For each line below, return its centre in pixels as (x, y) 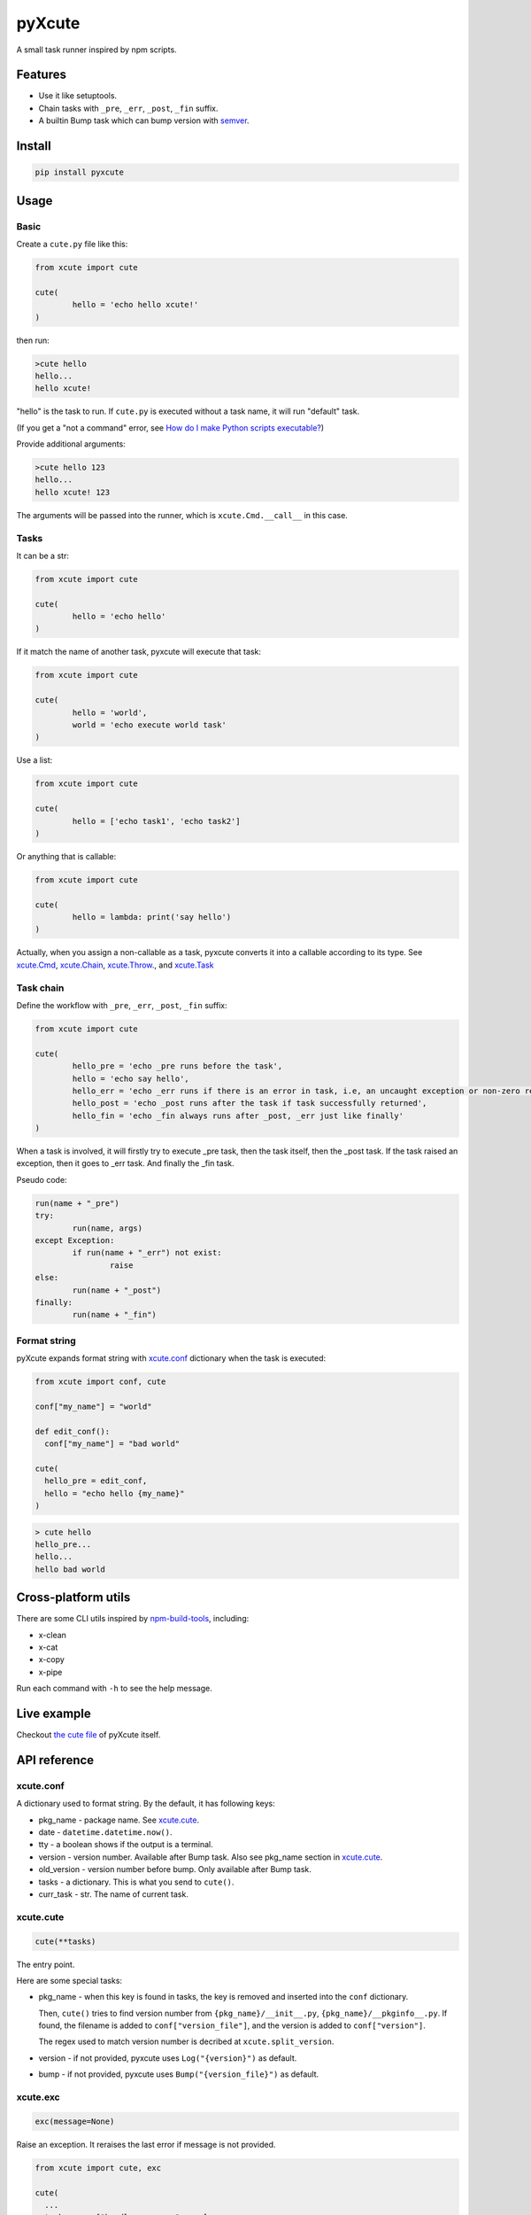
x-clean (52, 1635)
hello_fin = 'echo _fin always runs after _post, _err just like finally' (238, 1115)
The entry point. (46, 1964)
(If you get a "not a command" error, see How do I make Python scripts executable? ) (170, 427)
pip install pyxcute (79, 172)
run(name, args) (108, 1228)
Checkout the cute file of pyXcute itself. (88, 1735)
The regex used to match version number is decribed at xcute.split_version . (186, 2041)
